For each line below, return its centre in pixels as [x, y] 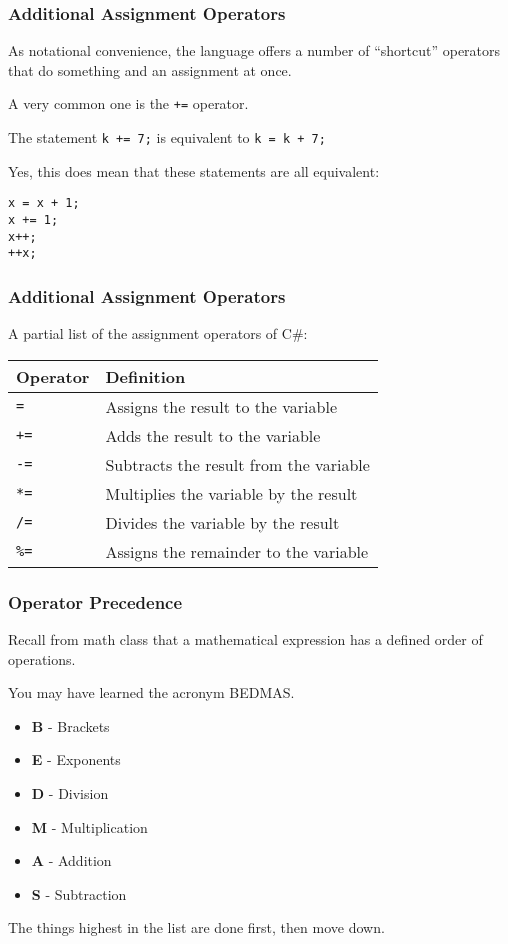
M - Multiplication [89, 826]
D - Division [70, 792]
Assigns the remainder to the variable [237, 551]
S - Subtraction [79, 893]
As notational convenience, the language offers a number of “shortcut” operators [254, 50]
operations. [42, 658]
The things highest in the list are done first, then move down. [196, 927]
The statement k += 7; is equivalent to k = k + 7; [167, 137]
